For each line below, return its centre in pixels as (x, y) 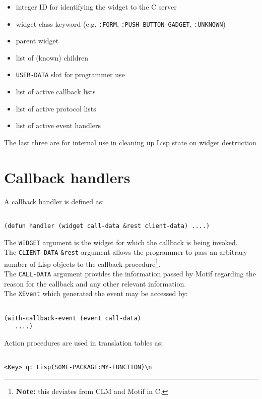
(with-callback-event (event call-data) (73, 318)
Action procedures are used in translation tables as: (84, 342)
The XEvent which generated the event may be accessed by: (96, 293)
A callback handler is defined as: (54, 201)
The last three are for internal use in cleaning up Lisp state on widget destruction (130, 142)
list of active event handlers (58, 125)
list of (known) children (52, 57)
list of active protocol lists (56, 108)
